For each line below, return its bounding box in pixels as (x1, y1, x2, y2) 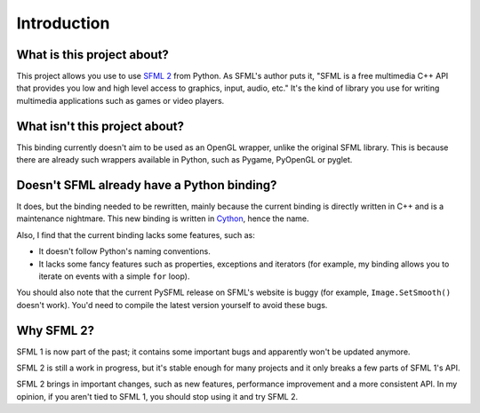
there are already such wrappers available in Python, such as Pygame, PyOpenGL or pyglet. (16, 155, 353, 165)
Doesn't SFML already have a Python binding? (16, 178, 277, 193)
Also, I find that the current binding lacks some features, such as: (16, 229, 255, 240)
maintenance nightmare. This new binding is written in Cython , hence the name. (16, 213, 310, 224)
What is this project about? (16, 47, 169, 62)
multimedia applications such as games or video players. (16, 95, 225, 106)
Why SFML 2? (16, 322, 95, 338)
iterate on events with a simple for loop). (38, 271, 190, 282)
